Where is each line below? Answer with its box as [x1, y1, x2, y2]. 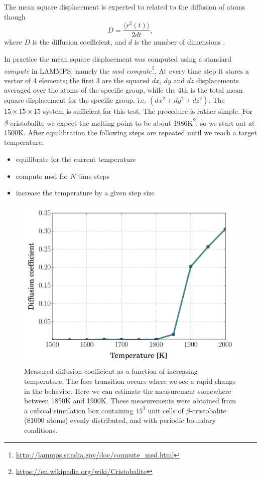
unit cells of [148, 405, 184, 415]
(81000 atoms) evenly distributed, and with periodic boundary [24, 415, 216, 425]
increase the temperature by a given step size [16, 187, 155, 198]
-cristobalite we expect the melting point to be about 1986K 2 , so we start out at [8, 116, 255, 128]
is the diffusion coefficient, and [32, 37, 126, 47]
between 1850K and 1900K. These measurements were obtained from [24, 395, 236, 406]
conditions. [24, 424, 58, 435]
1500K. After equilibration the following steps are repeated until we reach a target [4, 127, 257, 137]
